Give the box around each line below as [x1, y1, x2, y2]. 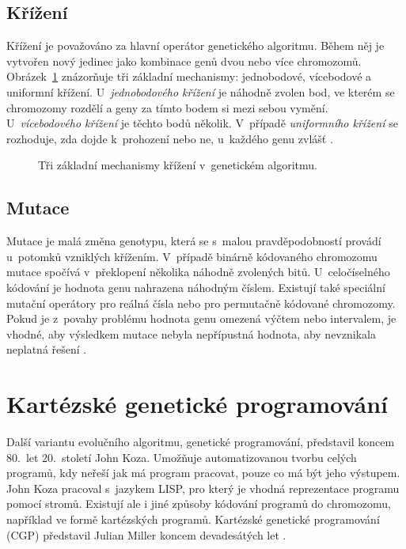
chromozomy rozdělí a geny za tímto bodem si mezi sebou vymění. [6, 99, 328, 115]
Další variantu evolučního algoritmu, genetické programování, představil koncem [6, 434, 395, 450]
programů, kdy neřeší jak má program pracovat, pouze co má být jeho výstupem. [6, 464, 400, 481]
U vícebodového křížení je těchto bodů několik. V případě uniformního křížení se [6, 115, 398, 131]
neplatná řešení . [6, 341, 87, 358]
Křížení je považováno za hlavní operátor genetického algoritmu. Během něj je [6, 37, 385, 54]
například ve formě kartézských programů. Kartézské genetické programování [6, 511, 380, 527]
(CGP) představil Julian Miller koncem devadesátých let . [6, 526, 286, 543]
